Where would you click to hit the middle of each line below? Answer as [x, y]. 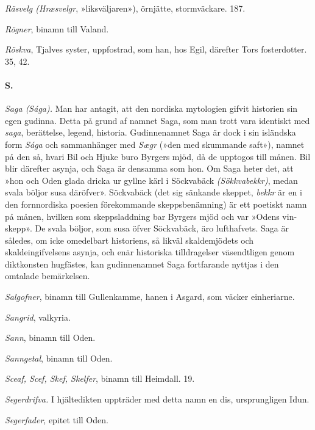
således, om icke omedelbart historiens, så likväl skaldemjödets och [129, 240]
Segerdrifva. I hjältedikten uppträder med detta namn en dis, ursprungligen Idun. [157, 399]
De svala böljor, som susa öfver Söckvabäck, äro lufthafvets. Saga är [162, 228]
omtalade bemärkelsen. [48, 276]
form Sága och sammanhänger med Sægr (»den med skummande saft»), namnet [155, 144]
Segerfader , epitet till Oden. [57, 419]
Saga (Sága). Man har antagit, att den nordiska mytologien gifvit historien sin [151, 108]
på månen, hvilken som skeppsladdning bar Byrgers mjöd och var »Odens [142, 216]
